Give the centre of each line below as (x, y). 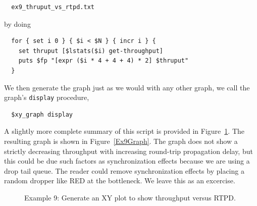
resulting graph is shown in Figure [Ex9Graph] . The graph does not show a (121, 141)
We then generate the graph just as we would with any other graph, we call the (127, 87)
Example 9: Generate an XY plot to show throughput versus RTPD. (130, 197)
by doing (17, 23)
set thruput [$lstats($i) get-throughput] (91, 51)
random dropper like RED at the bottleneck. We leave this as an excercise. (120, 181)
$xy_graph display (42, 114)
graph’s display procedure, (47, 97)
